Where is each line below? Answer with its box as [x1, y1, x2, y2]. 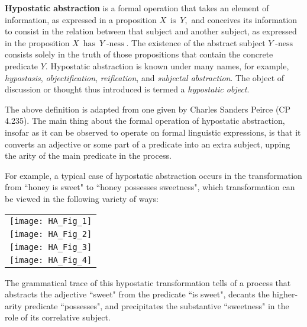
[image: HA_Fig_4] [9, 255, 92, 265]
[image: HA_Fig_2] [9, 229, 92, 239]
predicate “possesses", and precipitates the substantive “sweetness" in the [24, 299, 289, 312]
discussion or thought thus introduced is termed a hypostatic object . [5, 83, 250, 95]
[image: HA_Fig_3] [9, 242, 92, 252]
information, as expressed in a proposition [5, 13, 157, 25]
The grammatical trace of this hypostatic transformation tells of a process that [5, 276, 291, 288]
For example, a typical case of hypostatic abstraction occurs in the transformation [5, 169, 302, 181]
